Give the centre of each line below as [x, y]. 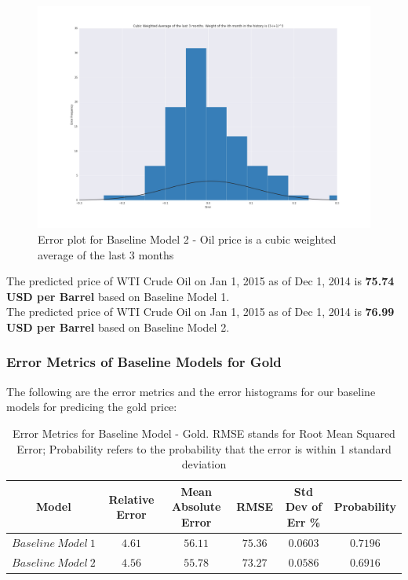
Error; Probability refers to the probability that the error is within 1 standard [204, 448]
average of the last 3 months [106, 254]
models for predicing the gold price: [92, 407]
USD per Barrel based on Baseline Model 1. [118, 296]
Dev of [304, 507]
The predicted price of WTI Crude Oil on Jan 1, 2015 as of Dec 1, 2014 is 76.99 [200, 312]
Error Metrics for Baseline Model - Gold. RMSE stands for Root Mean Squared [204, 433]
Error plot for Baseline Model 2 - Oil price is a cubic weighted [187, 239]
